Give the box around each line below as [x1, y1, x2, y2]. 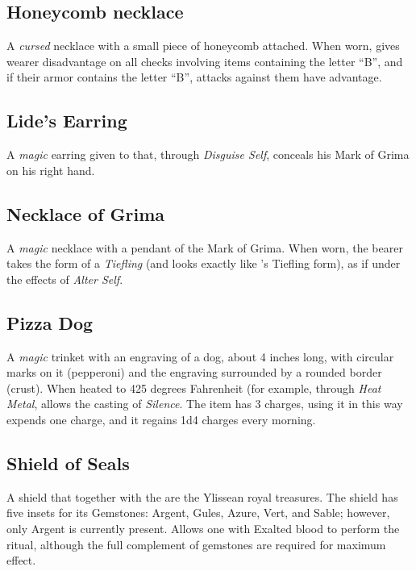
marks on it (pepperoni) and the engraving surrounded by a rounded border [6, 364, 382, 381]
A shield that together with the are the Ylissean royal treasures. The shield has [6, 488, 398, 505]
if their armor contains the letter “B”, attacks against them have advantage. [6, 69, 382, 85]
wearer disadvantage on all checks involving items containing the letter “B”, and [6, 52, 403, 69]
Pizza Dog [6, 310, 94, 335]
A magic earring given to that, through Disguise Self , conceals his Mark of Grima [6, 146, 410, 163]
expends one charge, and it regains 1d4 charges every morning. [6, 411, 316, 427]
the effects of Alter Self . [6, 270, 123, 287]
